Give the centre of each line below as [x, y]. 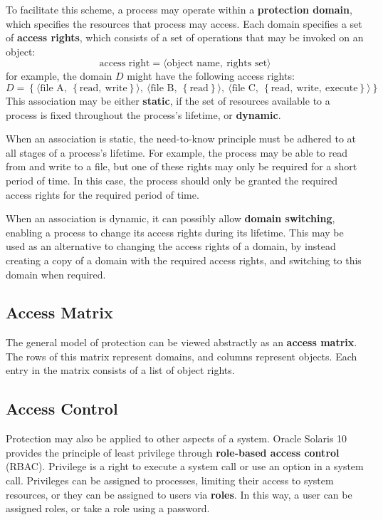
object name [193, 64]
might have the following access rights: [211, 76]
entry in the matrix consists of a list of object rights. [120, 370]
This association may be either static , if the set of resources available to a [168, 100]
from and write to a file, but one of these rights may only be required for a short [182, 166]
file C [243, 88]
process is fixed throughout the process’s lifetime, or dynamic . [143, 114]
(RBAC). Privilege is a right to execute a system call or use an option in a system [185, 466]
